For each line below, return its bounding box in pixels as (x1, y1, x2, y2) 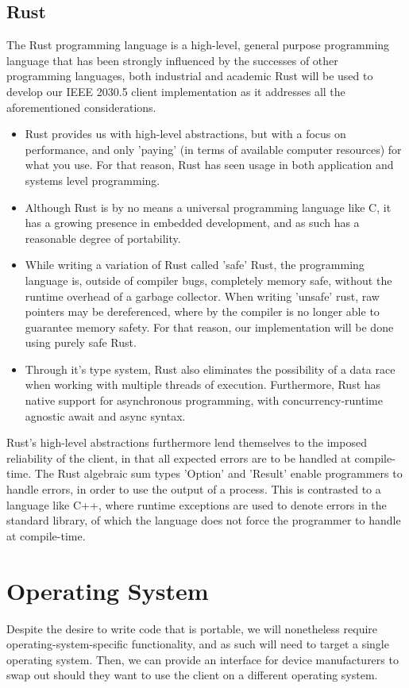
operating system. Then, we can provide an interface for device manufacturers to (6, 651, 399, 667)
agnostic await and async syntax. (25, 407, 186, 424)
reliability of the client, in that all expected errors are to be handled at (6, 449, 351, 466)
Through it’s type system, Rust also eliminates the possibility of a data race (25, 360, 395, 377)
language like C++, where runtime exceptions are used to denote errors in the (6, 496, 387, 513)
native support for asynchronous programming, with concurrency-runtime (25, 392, 383, 409)
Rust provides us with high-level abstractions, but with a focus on (25, 125, 346, 142)
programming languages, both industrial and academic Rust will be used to (6, 67, 373, 84)
